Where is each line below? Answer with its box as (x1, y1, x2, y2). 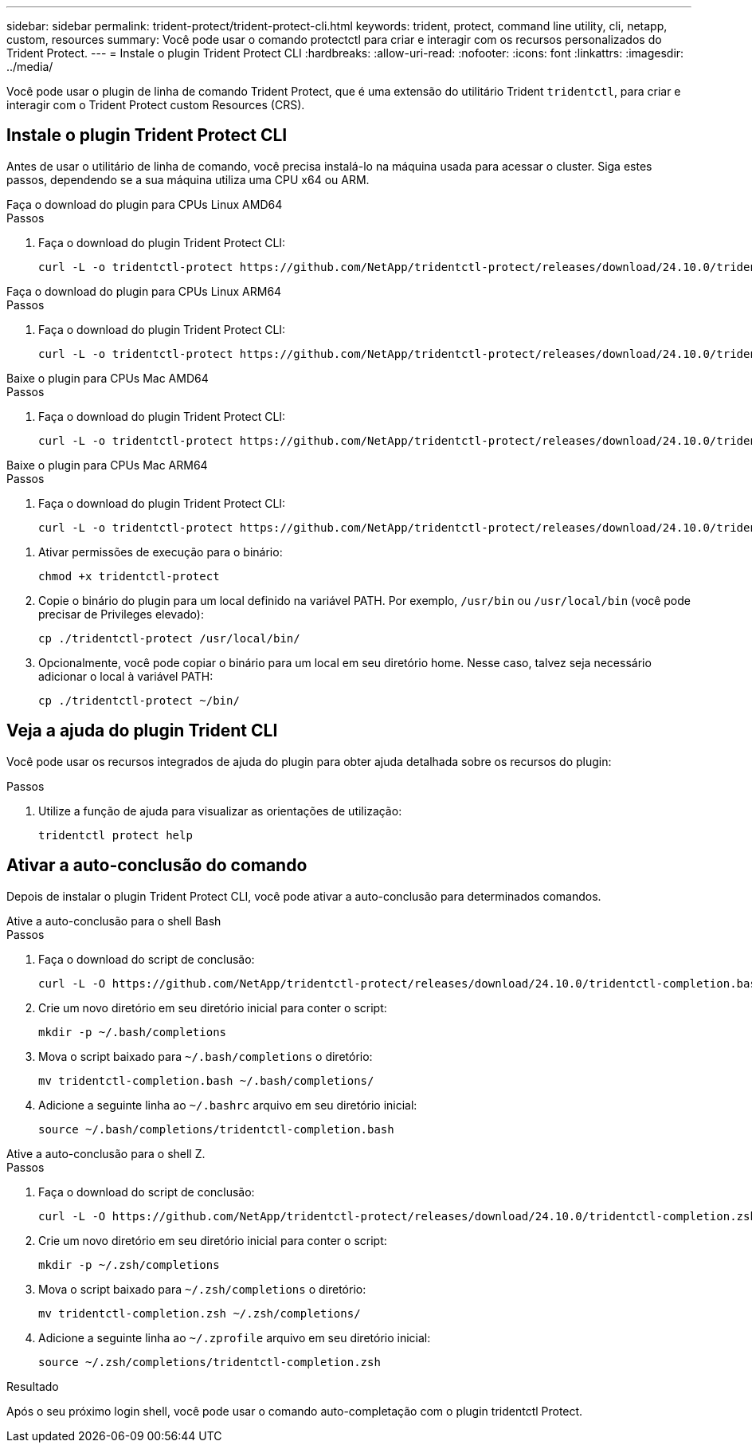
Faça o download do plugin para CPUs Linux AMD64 (6, 197, 283, 211)
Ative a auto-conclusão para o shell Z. (6, 1146, 206, 1160)
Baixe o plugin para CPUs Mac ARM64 (6, 457, 208, 472)
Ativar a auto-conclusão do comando (6, 855, 307, 876)
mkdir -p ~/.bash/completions (38, 1025, 227, 1039)
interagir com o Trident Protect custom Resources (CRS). (6, 98, 305, 112)
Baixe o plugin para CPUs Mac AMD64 (6, 371, 209, 385)
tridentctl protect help (38, 828, 193, 842)
